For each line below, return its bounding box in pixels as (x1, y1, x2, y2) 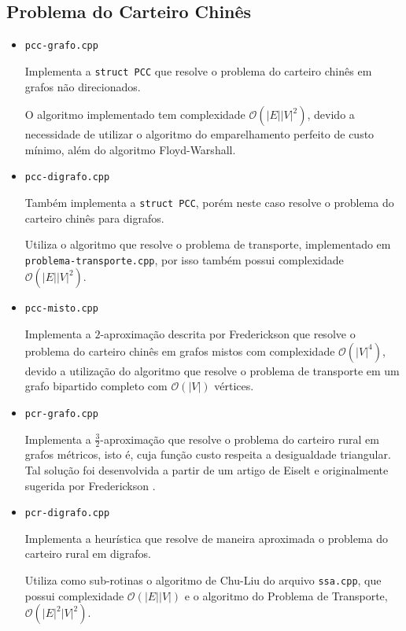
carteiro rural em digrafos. (24, 545, 151, 562)
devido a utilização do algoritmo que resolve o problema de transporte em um (24, 362, 400, 378)
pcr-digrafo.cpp (24, 507, 110, 519)
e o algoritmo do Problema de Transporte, (184, 587, 388, 603)
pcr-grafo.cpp (24, 408, 98, 419)
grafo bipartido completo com (24, 378, 168, 394)
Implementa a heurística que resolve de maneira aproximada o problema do (24, 530, 388, 546)
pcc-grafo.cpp (24, 40, 98, 52)
